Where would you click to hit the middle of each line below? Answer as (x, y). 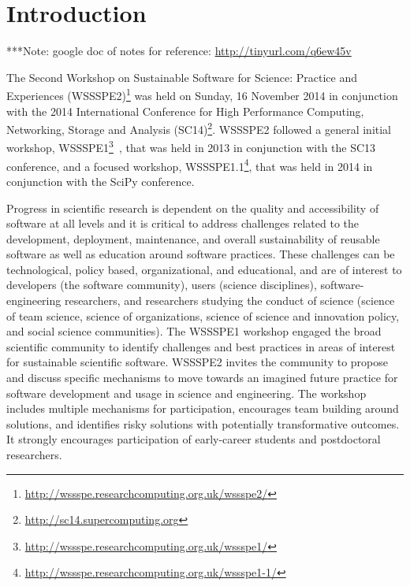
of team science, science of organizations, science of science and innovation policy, (203, 315)
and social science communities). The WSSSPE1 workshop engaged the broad (194, 331)
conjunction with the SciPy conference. (101, 181)
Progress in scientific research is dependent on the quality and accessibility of (193, 208)
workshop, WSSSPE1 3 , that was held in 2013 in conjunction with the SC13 (191, 146)
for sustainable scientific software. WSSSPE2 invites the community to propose (197, 362)
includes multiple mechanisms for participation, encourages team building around (203, 408)
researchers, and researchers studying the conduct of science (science (229, 300)
